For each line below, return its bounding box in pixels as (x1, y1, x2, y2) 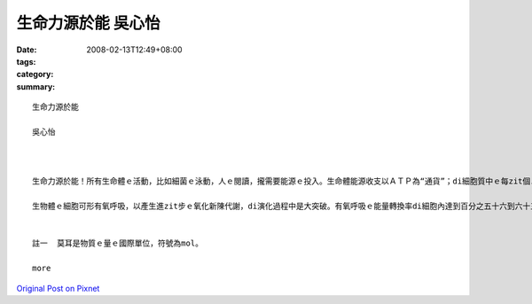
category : (16, 69, 54, 80)
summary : (16, 81, 56, 92)
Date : (16, 44, 37, 55)
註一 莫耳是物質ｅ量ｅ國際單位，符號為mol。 (32, 238, 204, 248)
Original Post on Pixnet (16, 283, 100, 293)
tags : (16, 56, 36, 66)
